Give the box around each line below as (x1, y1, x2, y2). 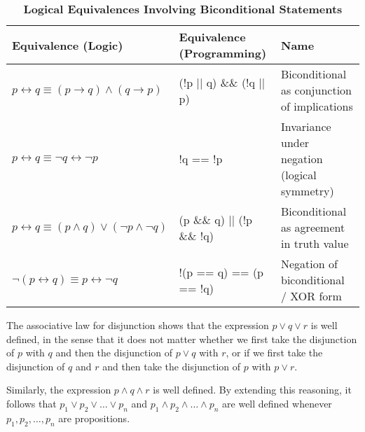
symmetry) (280, 183, 334, 199)
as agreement (280, 219, 345, 235)
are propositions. (58, 410, 130, 425)
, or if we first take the (226, 345, 323, 360)
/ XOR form (280, 288, 342, 304)
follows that (6, 396, 57, 410)
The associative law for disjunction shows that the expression (6, 318, 269, 332)
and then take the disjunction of (102, 358, 241, 373)
